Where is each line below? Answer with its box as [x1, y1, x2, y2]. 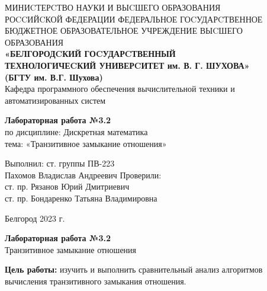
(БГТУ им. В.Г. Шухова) [5, 71, 103, 83]
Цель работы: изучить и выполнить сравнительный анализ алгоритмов [5, 263, 263, 276]
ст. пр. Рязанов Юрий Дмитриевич [5, 180, 130, 193]
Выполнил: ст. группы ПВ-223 [5, 157, 115, 170]
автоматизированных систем [5, 94, 106, 106]
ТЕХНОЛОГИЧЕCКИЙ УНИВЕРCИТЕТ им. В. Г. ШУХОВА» [5, 59, 250, 71]
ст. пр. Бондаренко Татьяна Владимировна [5, 191, 157, 204]
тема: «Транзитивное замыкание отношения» [5, 137, 167, 149]
